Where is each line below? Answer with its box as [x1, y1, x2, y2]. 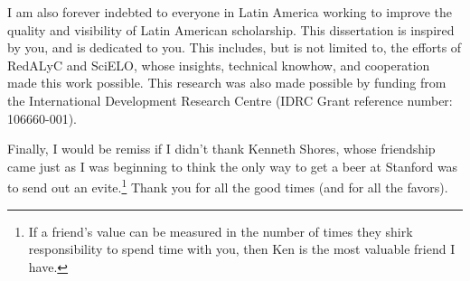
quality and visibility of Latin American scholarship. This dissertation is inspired [7, 20, 455, 39]
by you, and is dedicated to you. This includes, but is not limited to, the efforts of [7, 38, 462, 57]
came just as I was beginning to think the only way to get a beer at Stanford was [7, 156, 458, 175]
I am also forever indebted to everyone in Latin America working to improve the [7, 3, 453, 21]
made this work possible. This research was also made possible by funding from [7, 73, 446, 92]
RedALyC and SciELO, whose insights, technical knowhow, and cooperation [7, 55, 430, 74]
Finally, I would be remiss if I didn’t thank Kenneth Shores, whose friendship [7, 139, 436, 158]
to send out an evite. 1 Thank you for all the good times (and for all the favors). [7, 175, 448, 196]
